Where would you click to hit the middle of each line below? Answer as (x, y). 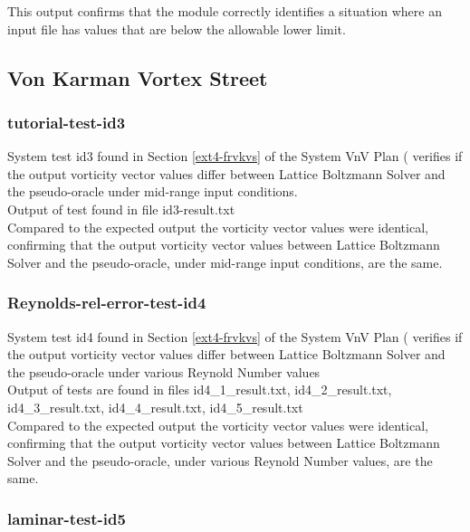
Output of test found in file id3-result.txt (121, 209)
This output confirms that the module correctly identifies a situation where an (225, 11)
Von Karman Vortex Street (138, 77)
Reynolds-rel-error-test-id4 (107, 303)
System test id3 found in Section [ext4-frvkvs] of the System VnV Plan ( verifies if (235, 156)
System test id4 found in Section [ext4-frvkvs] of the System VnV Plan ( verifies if (235, 336)
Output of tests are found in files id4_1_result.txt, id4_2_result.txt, (200, 389)
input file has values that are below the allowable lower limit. (177, 28)
